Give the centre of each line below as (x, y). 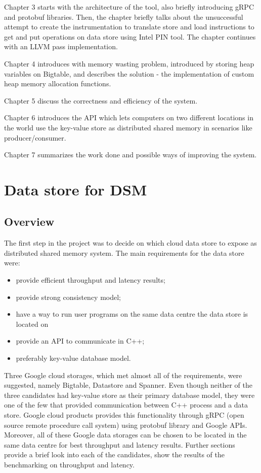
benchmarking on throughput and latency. (69, 464)
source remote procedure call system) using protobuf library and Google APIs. (126, 425)
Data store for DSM (76, 189)
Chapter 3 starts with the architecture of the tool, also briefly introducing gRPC (129, 7)
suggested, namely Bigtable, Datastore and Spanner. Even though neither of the (128, 385)
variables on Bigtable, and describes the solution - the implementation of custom (129, 73)
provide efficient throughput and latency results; (91, 280)
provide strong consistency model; (68, 297)
